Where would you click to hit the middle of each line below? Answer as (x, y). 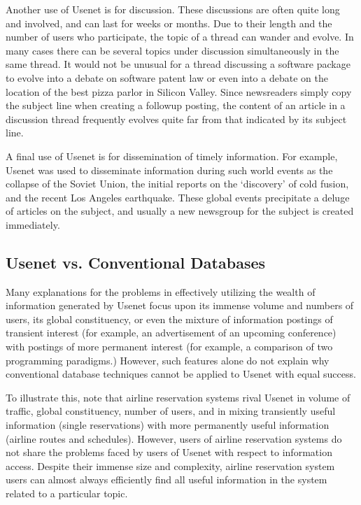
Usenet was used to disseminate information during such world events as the (169, 170)
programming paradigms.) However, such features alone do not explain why (168, 360)
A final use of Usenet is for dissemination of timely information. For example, (172, 156)
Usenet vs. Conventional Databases (136, 262)
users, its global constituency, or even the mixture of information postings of (169, 319)
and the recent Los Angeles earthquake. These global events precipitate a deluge (178, 197)
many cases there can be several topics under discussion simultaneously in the (172, 50)
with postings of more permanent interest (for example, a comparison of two (169, 347)
